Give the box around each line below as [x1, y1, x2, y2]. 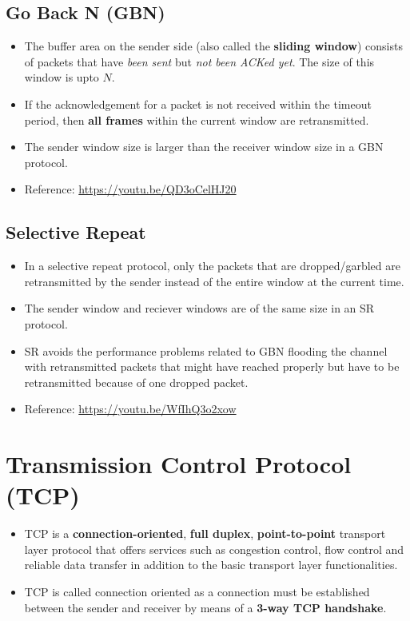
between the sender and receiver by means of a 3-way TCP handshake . [24, 599, 387, 615]
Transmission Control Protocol [6, 448, 352, 480]
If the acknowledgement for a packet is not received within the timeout [24, 95, 372, 112]
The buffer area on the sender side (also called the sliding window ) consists [24, 38, 403, 54]
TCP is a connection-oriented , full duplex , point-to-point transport [24, 525, 386, 542]
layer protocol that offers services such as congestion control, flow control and [24, 540, 404, 557]
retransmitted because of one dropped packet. [24, 373, 249, 390]
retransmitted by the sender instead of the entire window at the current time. [24, 273, 404, 289]
